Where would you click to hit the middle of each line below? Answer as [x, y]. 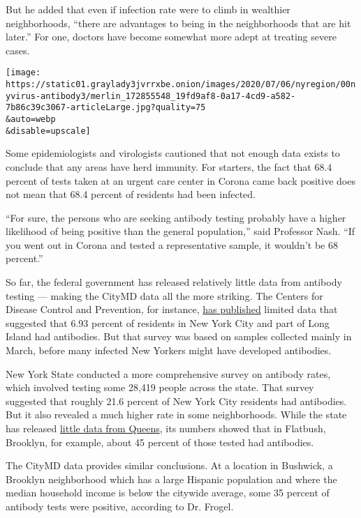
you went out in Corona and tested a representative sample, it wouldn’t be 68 [172, 244]
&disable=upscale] [48, 131]
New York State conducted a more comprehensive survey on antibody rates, [168, 373]
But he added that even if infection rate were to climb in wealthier [148, 9]
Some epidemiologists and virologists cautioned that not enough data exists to [173, 153]
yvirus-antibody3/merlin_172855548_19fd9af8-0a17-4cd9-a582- [151, 96]
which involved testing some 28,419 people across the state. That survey [160, 387]
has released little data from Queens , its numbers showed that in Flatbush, [166, 428]
